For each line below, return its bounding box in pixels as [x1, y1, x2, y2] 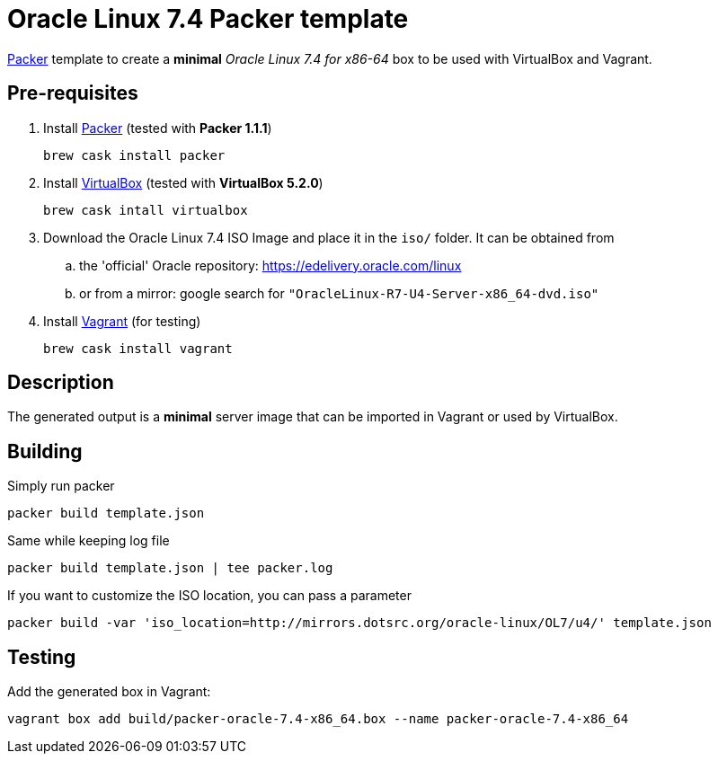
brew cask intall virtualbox [43, 202, 248, 217]
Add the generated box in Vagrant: [7, 684, 211, 700]
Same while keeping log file [7, 533, 170, 549]
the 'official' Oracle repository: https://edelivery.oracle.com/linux [79, 257, 462, 273]
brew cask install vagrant [43, 341, 233, 356]
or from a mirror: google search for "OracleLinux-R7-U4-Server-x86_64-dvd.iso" [79, 285, 599, 301]
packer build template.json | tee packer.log [7, 561, 333, 576]
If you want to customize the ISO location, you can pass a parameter [7, 588, 412, 604]
